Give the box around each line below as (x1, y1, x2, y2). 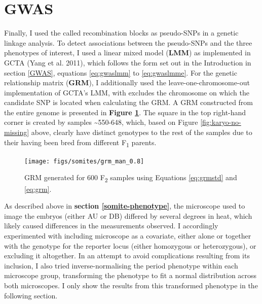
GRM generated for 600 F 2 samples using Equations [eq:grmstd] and (24, 172, 237, 184)
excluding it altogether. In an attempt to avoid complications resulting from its (4, 250, 250, 261)
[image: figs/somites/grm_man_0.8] (24, 157, 144, 165)
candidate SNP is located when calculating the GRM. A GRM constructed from (4, 97, 253, 108)
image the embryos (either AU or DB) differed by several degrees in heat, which (4, 210, 252, 221)
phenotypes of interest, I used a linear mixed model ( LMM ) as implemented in (4, 47, 251, 58)
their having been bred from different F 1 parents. (4, 137, 157, 149)
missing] (4, 127, 29, 138)
